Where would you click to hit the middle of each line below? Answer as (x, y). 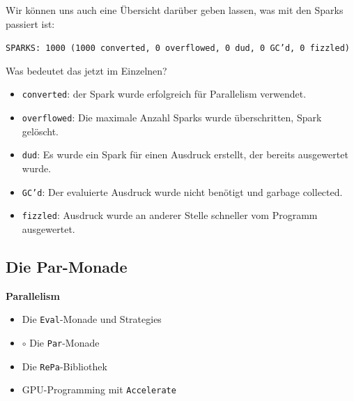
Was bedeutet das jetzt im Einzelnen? (86, 70)
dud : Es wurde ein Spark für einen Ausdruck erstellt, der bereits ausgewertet (185, 154)
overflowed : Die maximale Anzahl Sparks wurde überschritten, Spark (172, 118)
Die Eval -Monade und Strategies (92, 319)
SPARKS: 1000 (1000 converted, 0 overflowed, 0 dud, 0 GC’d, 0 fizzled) (178, 48)
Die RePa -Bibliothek (64, 366)
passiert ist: (30, 23)
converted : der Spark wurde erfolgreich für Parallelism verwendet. (164, 94)
